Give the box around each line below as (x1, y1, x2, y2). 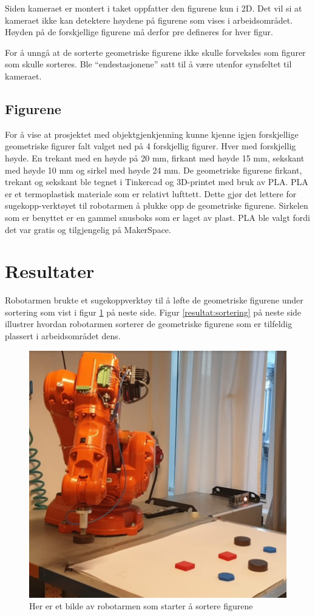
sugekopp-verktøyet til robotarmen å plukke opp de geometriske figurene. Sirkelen (5, 199, 308, 212)
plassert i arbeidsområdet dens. (5, 330, 121, 342)
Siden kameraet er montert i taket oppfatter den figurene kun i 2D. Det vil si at (5, 2, 302, 14)
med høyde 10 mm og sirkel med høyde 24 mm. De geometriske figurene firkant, (5, 163, 302, 176)
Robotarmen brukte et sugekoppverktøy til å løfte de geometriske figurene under (5, 294, 303, 306)
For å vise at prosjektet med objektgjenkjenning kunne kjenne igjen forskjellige (5, 127, 299, 140)
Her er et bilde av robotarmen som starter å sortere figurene (29, 600, 253, 612)
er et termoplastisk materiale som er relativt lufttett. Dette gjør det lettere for (5, 187, 297, 200)
